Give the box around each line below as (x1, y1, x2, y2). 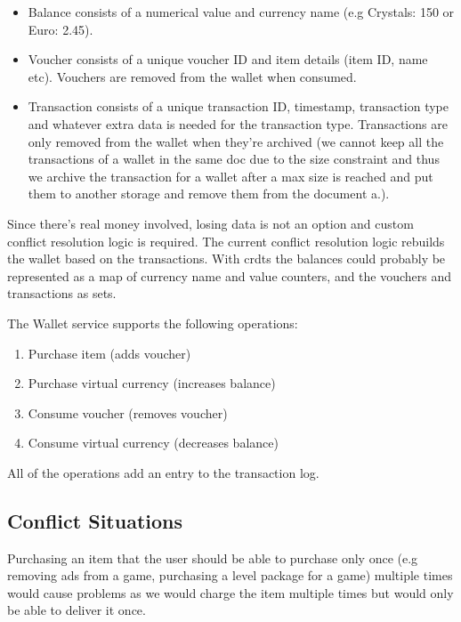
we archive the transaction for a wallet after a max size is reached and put (28, 166, 433, 185)
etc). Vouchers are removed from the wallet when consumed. (28, 67, 357, 85)
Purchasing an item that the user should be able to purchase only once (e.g (7, 548, 418, 567)
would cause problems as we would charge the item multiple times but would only (7, 583, 454, 602)
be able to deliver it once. (7, 601, 146, 619)
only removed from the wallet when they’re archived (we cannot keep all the (28, 132, 444, 150)
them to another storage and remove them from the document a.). (28, 184, 390, 203)
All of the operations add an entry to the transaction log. (7, 463, 319, 481)
